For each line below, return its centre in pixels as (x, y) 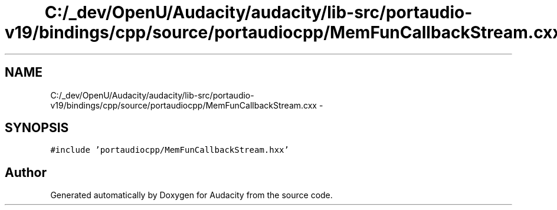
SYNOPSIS (37, 128)
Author (26, 172)
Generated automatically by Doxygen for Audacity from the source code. (191, 195)
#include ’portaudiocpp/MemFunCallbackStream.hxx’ (170, 150)
